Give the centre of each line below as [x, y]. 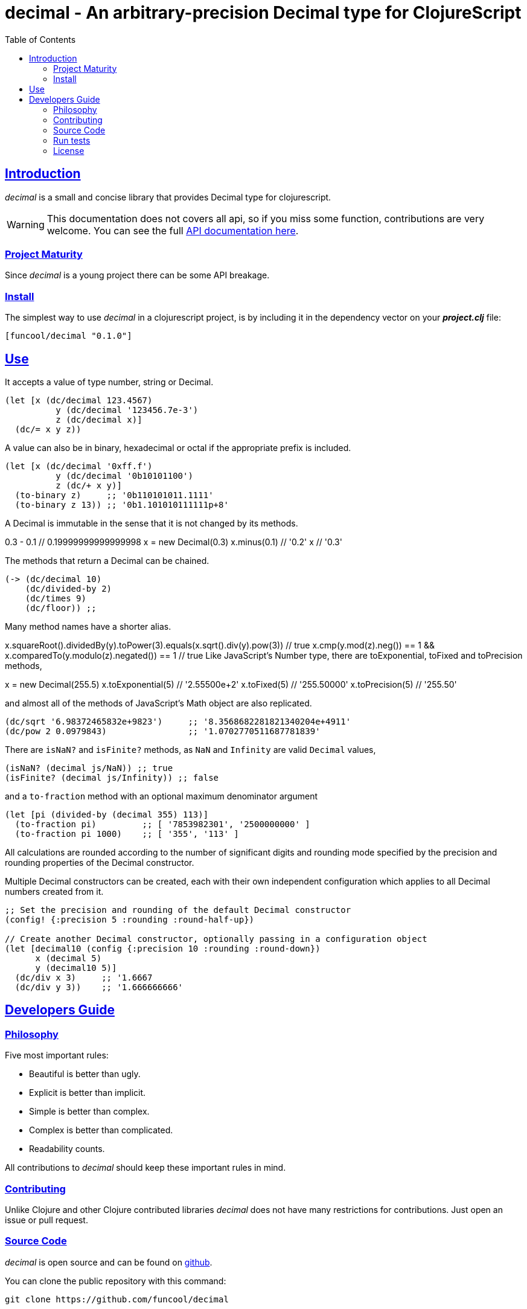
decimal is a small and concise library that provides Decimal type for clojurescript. [168, 197]
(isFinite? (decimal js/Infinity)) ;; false [112, 777]
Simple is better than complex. [89, 1112]
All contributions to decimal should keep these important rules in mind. [145, 1168]
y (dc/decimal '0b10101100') [124, 475]
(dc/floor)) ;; [61, 608]
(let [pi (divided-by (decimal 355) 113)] [107, 814]
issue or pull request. [46, 1220]
